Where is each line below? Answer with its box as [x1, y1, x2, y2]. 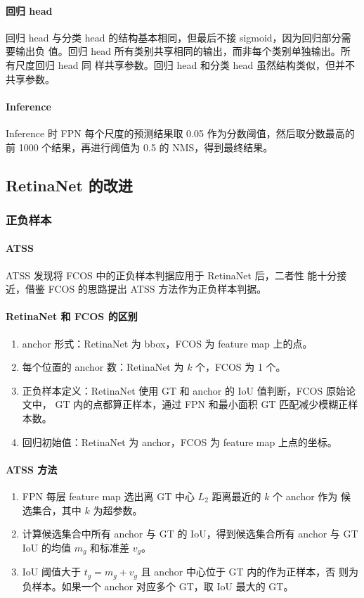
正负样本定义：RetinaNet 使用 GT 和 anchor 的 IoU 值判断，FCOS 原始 [22, 383, 346, 397]
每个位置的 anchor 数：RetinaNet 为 [22, 360, 184, 374]
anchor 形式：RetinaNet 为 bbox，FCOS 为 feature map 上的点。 [22, 336, 313, 350]
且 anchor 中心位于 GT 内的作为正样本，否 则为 [141, 564, 358, 579]
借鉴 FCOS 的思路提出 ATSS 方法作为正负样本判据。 [25, 281, 267, 296]
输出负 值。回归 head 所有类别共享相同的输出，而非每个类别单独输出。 [15, 44, 341, 58]
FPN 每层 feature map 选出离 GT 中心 [22, 488, 195, 503]
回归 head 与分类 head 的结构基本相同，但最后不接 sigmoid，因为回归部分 [6, 30, 342, 44]
